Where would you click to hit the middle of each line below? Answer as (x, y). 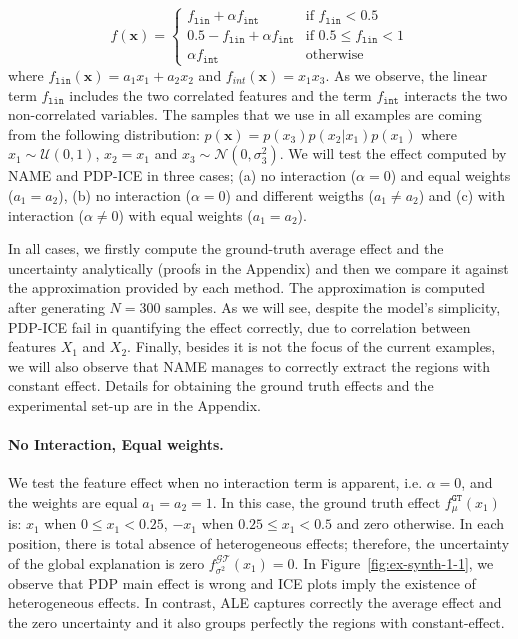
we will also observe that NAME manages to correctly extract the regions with (249, 365)
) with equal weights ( (185, 214)
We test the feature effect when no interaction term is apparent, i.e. (215, 482)
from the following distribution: (104, 133)
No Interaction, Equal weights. (116, 444)
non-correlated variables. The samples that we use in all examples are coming (245, 114)
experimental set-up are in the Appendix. (134, 404)
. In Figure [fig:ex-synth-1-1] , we (394, 562)
